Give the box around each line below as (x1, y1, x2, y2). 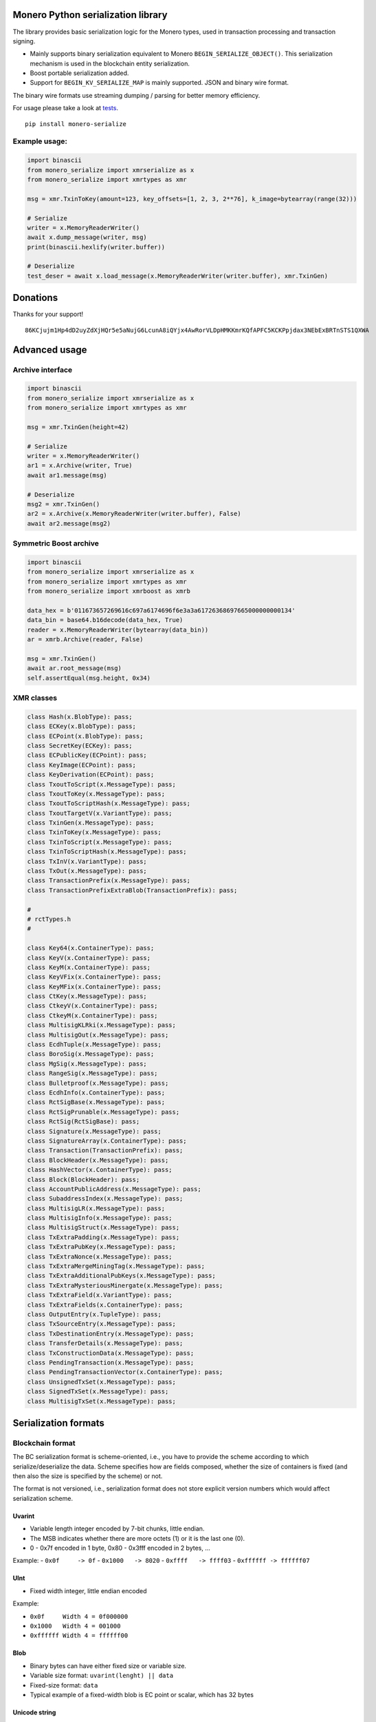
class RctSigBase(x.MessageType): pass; (27, 1099, 165, 1106)
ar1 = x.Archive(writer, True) (27, 461, 133, 470)
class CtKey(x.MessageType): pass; (27, 993, 147, 1000)
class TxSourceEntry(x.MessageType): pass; (27, 1320, 177, 1328)
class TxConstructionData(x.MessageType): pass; (27, 1349, 195, 1357)
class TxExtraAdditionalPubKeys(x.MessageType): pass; (27, 1272, 216, 1280)
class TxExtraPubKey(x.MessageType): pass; (27, 1243, 177, 1251)
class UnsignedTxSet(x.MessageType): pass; (27, 1378, 177, 1386)
